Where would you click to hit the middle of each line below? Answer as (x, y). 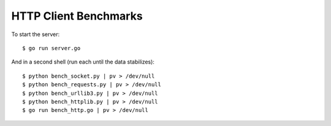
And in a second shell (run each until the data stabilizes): (83, 62)
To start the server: (36, 34)
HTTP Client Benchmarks (77, 16)
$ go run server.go (51, 48)
